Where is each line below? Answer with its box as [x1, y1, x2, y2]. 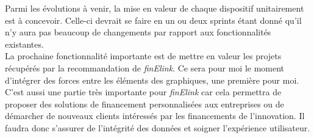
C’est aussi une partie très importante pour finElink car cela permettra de [5, 85, 282, 98]
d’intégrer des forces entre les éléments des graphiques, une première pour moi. [5, 73, 299, 86]
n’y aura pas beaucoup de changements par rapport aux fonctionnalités [5, 26, 271, 38]
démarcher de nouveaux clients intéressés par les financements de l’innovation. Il [5, 109, 305, 122]
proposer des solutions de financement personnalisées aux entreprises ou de [5, 97, 284, 110]
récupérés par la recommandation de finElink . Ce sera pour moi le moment [5, 61, 285, 74]
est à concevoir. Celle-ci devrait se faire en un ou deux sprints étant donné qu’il [5, 13, 302, 26]
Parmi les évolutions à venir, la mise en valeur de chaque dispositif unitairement [5, 2, 304, 14]
